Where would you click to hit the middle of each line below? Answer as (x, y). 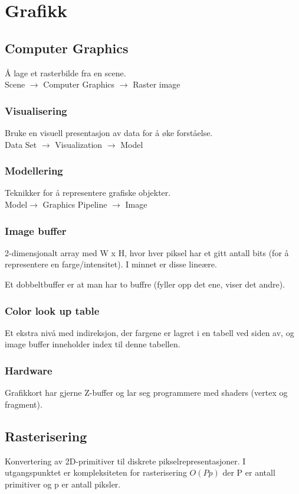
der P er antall (249, 472)
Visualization (79, 144)
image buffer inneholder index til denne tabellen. (93, 344)
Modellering (34, 171)
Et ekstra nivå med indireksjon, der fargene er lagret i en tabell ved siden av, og (149, 332)
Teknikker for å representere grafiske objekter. (88, 193)
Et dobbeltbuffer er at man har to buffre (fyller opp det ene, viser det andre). (145, 284)
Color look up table (52, 310)
